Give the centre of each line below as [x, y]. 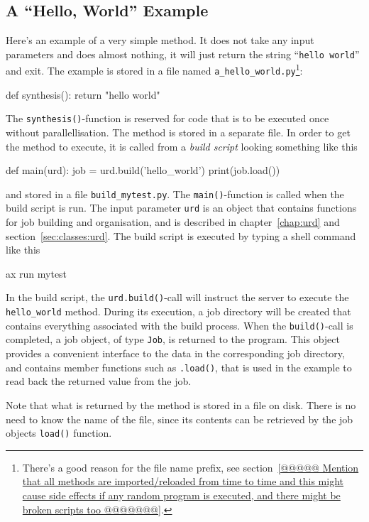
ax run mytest [37, 273]
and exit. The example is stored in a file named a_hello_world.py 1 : [154, 70]
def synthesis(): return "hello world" [83, 94]
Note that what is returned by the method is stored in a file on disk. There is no [181, 404]
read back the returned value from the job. [99, 381]
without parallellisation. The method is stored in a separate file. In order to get [178, 132]
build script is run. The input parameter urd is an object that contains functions [181, 208]
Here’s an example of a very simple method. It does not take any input [160, 40]
